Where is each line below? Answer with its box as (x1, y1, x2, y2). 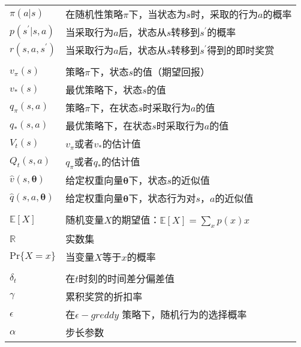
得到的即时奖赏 (207, 43, 275, 57)
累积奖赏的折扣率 (65, 289, 143, 304)
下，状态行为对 (128, 191, 196, 206)
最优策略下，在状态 (65, 119, 152, 132)
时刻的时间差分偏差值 (79, 271, 175, 286)
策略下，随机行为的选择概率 (122, 307, 247, 322)
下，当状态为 (128, 7, 186, 21)
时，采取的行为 (190, 7, 258, 21)
